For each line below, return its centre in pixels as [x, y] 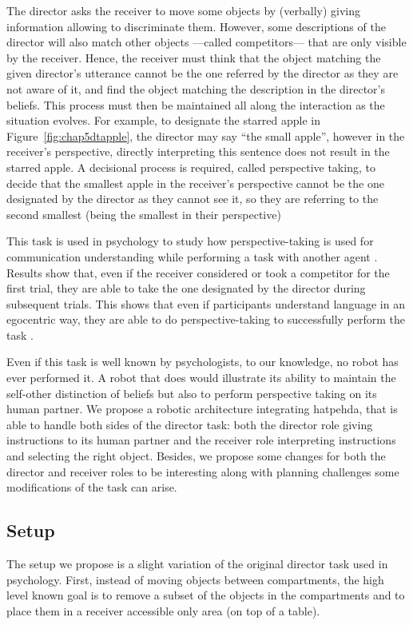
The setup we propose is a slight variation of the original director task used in [197, 564]
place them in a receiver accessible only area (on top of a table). [163, 610]
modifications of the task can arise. [92, 487]
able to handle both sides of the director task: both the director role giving [190, 424]
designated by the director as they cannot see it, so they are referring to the [193, 199]
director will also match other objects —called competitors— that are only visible [206, 42]
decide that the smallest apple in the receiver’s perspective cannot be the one [195, 183]
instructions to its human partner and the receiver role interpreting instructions [201, 440]
